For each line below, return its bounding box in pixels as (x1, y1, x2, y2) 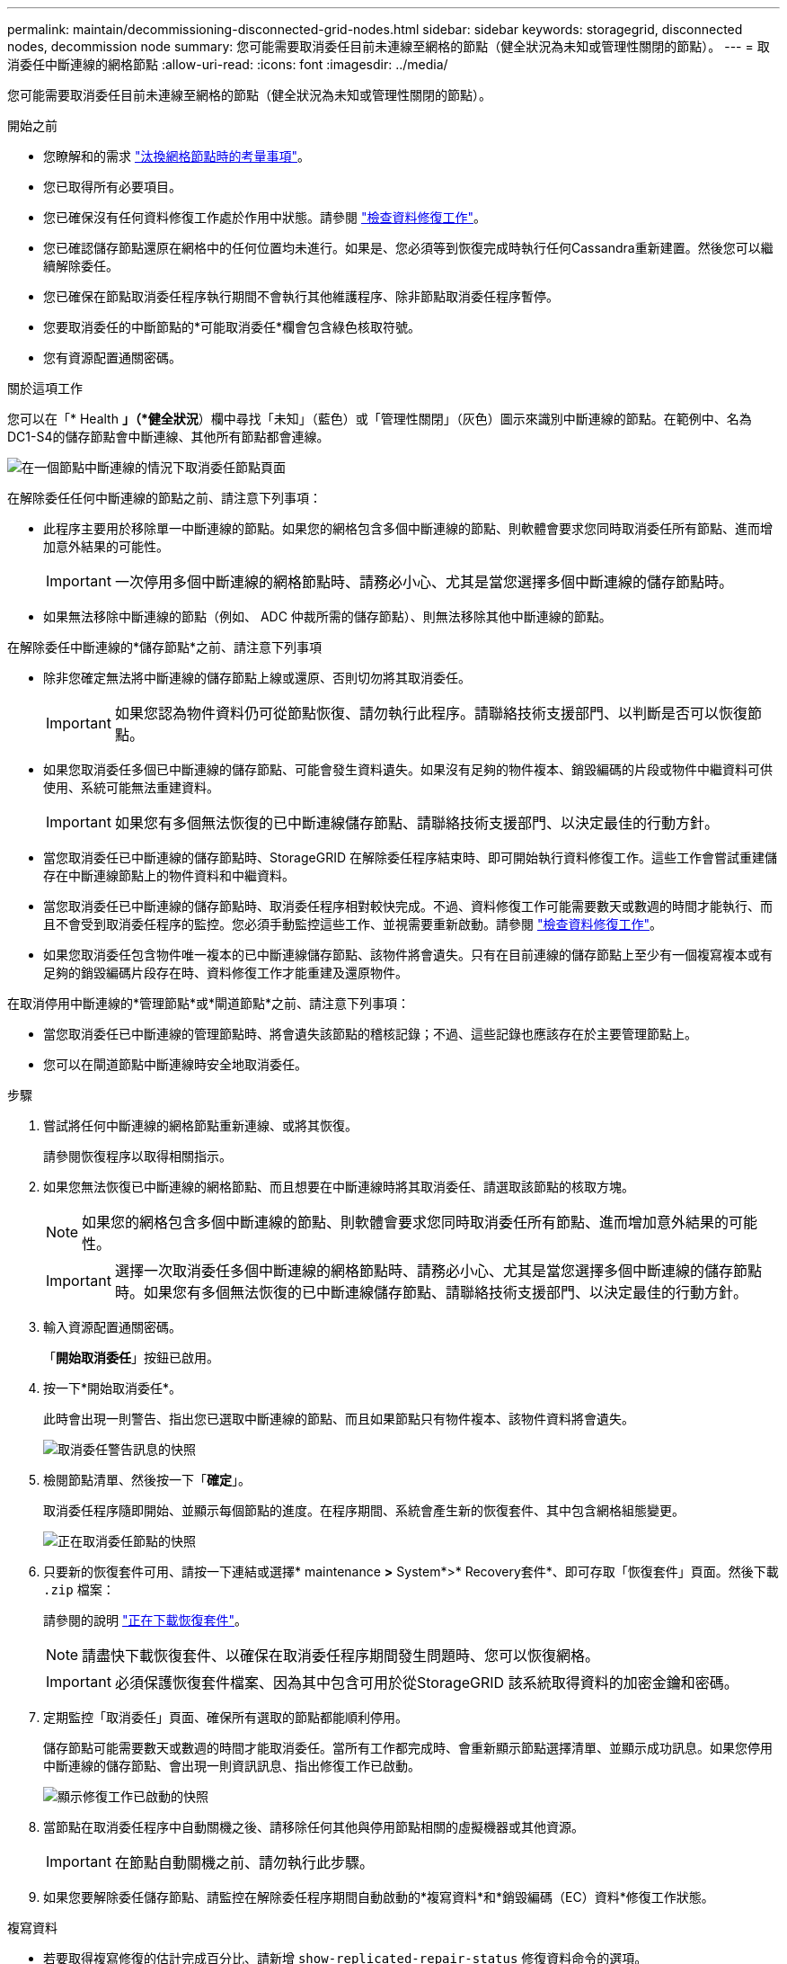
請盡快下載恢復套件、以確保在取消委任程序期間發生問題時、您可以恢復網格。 (82, 1647, 600, 1665)
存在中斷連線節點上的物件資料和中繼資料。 (43, 868, 295, 883)
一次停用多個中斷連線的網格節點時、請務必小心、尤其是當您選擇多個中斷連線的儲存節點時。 (114, 573, 733, 591)
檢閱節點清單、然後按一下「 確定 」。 (43, 1472, 251, 1487)
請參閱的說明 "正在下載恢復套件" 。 (43, 1612, 247, 1628)
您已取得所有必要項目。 (43, 179, 181, 194)
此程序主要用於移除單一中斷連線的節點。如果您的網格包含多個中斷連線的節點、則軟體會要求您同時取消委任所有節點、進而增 (43, 521, 773, 536)
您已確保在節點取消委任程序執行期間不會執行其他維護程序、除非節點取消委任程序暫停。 (43, 289, 559, 304)
